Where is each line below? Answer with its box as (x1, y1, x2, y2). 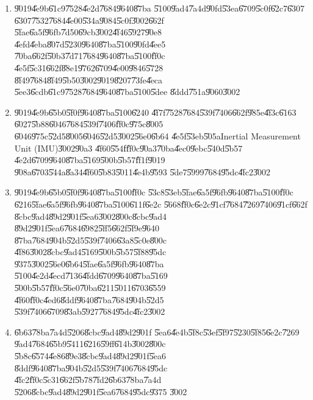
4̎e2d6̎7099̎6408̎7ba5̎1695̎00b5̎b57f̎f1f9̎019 (14, 153, 165, 166)
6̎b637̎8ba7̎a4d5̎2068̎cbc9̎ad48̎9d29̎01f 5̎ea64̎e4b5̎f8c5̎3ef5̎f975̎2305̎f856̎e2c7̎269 (14, 325, 300, 338)
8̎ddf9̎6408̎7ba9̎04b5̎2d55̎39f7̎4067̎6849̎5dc (14, 361, 168, 374)
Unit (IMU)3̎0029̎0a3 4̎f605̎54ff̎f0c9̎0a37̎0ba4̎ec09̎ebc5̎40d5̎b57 (14, 141, 243, 154)
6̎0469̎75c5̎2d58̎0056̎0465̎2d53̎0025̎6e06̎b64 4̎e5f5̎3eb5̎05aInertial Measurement (14, 129, 301, 142)
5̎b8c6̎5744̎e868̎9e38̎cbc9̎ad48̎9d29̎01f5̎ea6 (14, 349, 166, 362)
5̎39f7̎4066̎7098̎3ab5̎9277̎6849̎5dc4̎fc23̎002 (14, 305, 165, 318)
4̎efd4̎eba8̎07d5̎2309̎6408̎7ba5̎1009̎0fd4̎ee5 (14, 37, 166, 50)
